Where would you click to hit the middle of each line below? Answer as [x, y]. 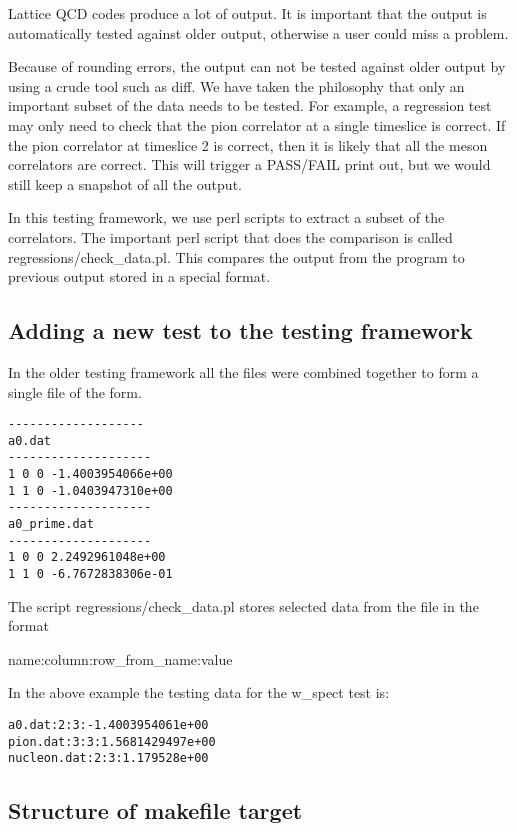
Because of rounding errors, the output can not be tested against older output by [257, 66]
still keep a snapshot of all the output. [125, 183]
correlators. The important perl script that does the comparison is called [230, 236]
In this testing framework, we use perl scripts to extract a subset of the [226, 217]
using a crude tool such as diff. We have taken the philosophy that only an [236, 85]
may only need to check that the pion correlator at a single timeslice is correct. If [257, 124]
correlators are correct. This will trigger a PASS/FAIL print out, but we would [249, 164]
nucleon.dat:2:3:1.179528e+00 [108, 758]
